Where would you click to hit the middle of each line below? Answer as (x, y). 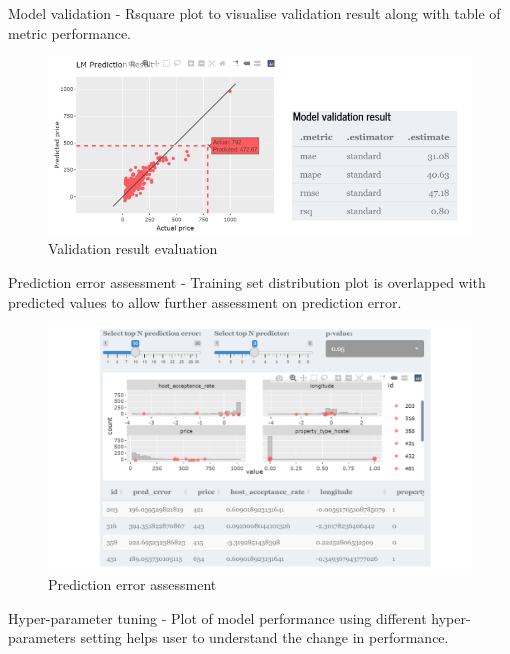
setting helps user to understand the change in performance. (264, 637)
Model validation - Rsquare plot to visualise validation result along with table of (254, 13)
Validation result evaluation (133, 248)
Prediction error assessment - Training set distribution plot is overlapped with (247, 281)
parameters (42, 637)
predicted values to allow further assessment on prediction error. (205, 301)
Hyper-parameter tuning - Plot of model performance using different (217, 617)
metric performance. (70, 32)
